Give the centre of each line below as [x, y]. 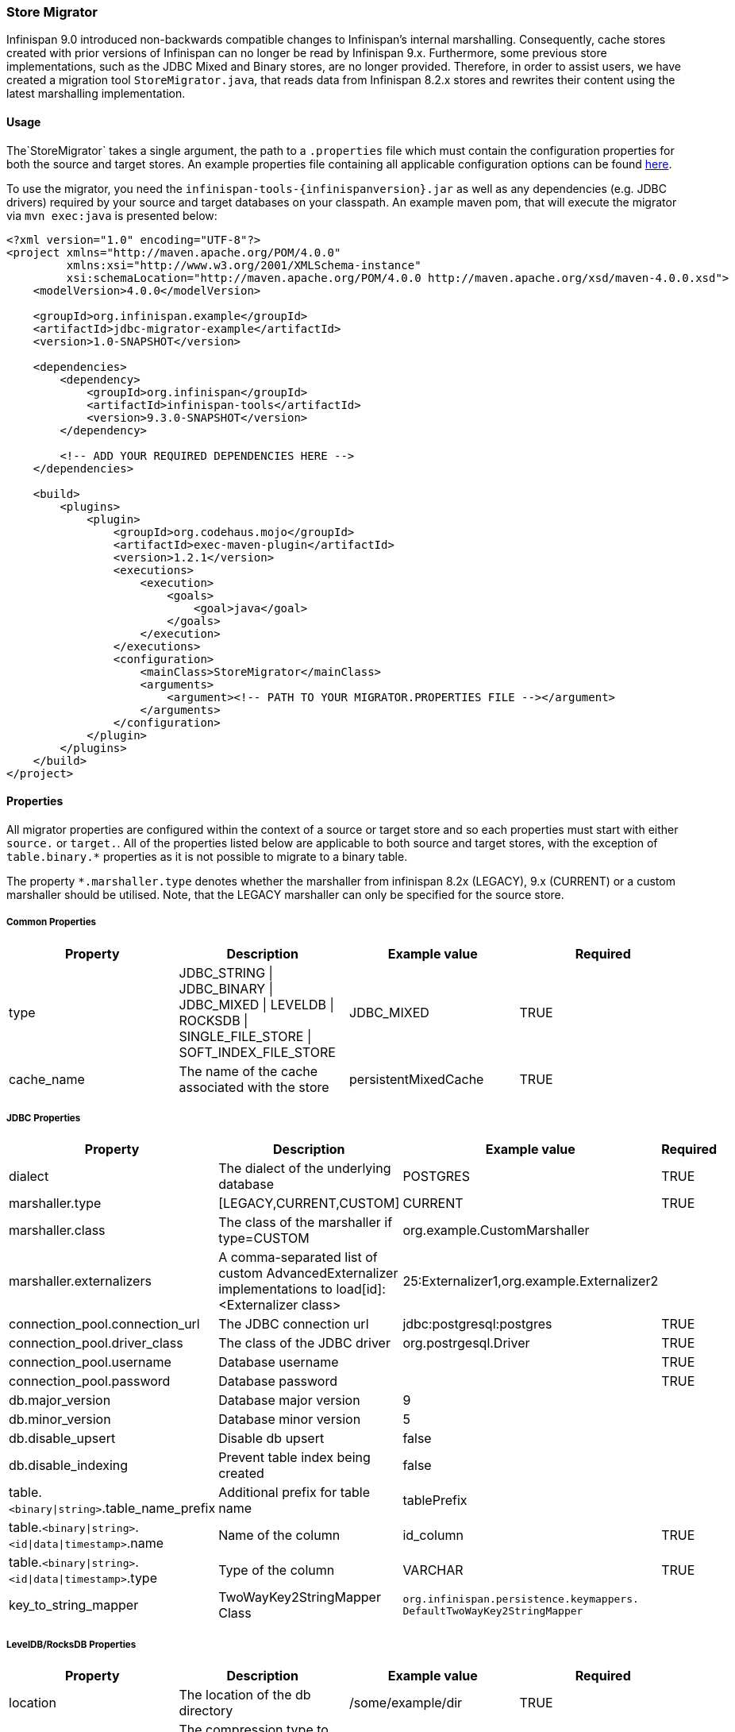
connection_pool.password [90, 1381]
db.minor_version [60, 1420]
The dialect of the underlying [305, 1169]
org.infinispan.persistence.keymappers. [521, 1599]
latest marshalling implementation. [96, 94]
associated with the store [254, 1087]
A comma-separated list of [298, 1258]
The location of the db [245, 1695]
